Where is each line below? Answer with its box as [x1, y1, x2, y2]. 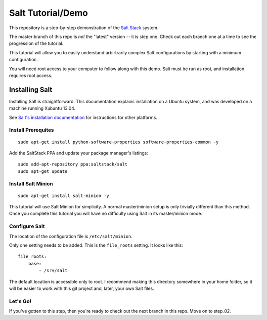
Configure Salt [9, 223, 45, 230]
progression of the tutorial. [9, 40, 64, 46]
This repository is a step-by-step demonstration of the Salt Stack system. [9, 25, 159, 31]
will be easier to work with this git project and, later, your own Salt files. [9, 285, 154, 291]
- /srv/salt [39, 268, 68, 274]
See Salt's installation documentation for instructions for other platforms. [9, 114, 158, 120]
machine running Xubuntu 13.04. [9, 105, 76, 111]
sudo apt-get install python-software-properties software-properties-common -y [18, 139, 219, 145]
